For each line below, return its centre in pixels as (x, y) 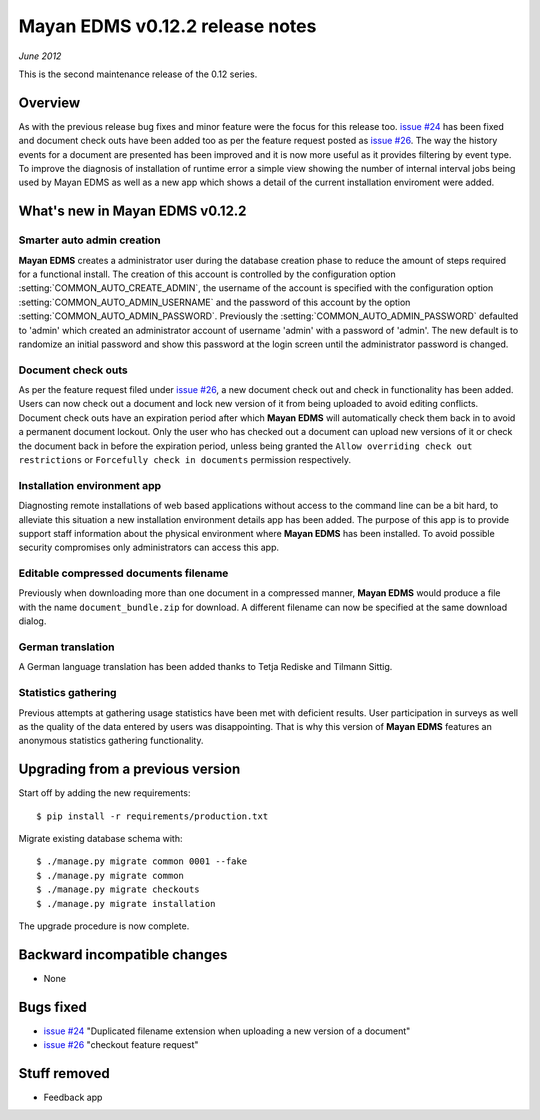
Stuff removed (64, 1073)
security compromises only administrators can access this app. (149, 547)
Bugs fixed (52, 1006)
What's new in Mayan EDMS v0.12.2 (132, 211)
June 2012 (40, 56)
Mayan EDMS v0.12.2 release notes (167, 26)
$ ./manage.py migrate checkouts (118, 889)
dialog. (32, 621)
